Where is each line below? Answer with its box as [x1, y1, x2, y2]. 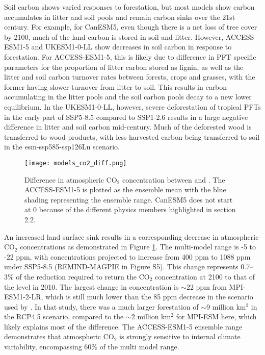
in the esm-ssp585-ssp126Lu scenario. [4, 141, 120, 152]
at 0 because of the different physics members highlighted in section [24, 204, 236, 215]
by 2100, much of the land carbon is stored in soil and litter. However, [4, 31, 224, 42]
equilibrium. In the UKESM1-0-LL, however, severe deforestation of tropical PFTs [4, 101, 261, 112]
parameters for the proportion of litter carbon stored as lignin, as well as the [4, 61, 244, 72]
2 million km [131, 311, 171, 322]
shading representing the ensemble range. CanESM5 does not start [24, 194, 233, 205]
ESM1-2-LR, [4, 291, 43, 302]
